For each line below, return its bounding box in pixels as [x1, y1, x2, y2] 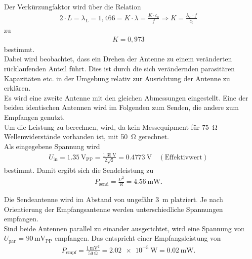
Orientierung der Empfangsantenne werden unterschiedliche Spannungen [4, 204, 223, 214]
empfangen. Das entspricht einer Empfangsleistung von [54, 233, 221, 243]
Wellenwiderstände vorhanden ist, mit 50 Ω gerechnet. [4, 131, 169, 142]
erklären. [4, 83, 31, 93]
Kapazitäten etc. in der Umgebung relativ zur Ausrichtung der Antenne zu [4, 73, 230, 83]
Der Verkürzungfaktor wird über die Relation [4, 1, 141, 11]
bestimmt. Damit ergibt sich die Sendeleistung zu [4, 164, 154, 175]
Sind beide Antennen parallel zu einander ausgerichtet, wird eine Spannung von [4, 223, 245, 233]
